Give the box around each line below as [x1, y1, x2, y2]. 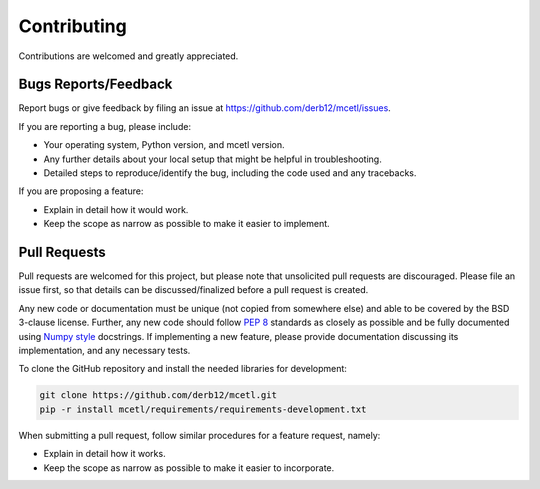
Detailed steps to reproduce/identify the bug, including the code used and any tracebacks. [43, 167, 417, 179]
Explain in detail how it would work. [43, 203, 189, 215]
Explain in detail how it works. [43, 448, 166, 460]
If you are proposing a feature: [18, 185, 144, 197]
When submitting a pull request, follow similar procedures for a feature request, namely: [18, 429, 381, 441]
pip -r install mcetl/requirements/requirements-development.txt [39, 403, 367, 415]
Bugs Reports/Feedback [18, 76, 173, 93]
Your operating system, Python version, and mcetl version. [43, 139, 285, 151]
